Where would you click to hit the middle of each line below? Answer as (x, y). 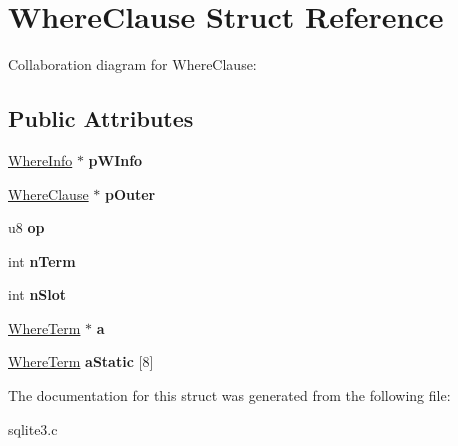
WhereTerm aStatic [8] (81, 361)
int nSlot (37, 294)
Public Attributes (101, 118)
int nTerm (42, 260)
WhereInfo (40, 159)
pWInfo (115, 159)
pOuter (130, 193)
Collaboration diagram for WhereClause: (132, 64)
